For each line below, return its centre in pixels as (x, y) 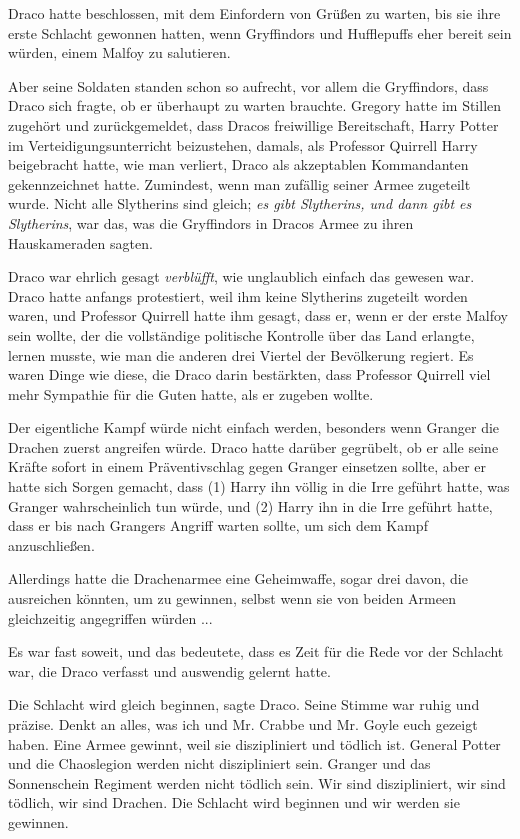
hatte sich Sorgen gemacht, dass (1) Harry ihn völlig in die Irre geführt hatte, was (259, 486)
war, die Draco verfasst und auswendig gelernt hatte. (169, 670)
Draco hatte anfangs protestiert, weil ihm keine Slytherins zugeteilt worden (238, 295)
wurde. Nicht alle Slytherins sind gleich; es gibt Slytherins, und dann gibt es (240, 203)
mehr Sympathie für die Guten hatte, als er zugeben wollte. (191, 393)
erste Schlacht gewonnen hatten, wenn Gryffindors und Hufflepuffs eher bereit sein (260, 32)
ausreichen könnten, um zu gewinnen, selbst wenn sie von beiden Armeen (232, 598)
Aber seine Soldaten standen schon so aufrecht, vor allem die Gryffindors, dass (248, 85)
